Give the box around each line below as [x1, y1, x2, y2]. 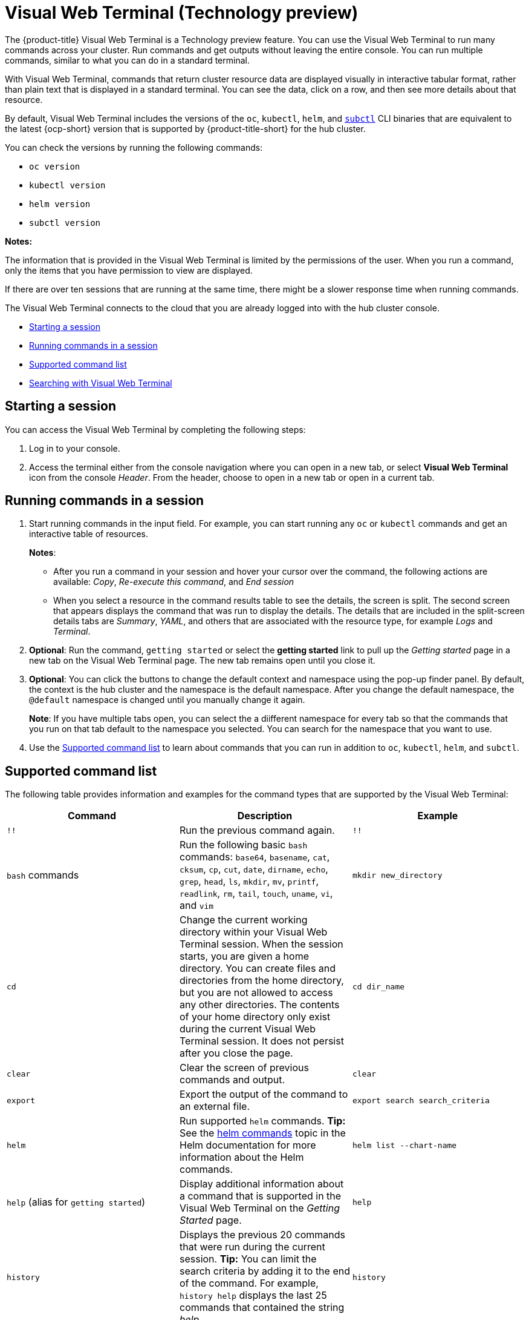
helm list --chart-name [352, 1140, 457, 1150]
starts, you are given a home [179, 950, 309, 963]
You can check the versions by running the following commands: [5, 142, 263, 153]
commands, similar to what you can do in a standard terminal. [5, 54, 250, 65]
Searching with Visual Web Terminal [29, 377, 172, 388]
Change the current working [179, 914, 308, 926]
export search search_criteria [352, 1095, 490, 1105]
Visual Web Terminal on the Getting [179, 1202, 340, 1215]
